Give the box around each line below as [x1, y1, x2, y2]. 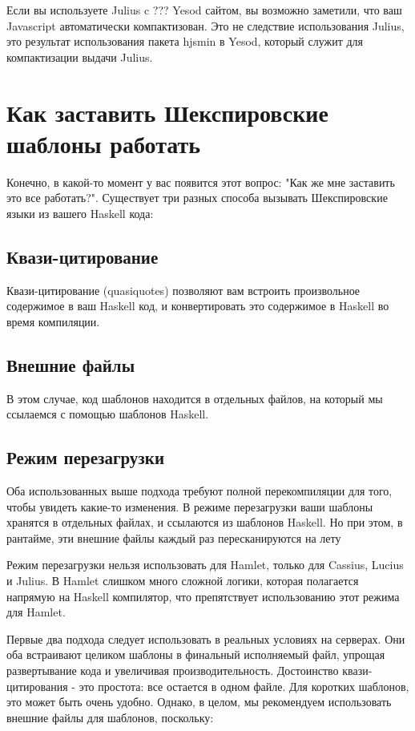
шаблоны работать [6, 127, 201, 160]
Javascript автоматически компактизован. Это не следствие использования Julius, [6, 17, 405, 34]
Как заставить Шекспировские [6, 95, 328, 128]
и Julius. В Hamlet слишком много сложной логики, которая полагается [6, 572, 359, 589]
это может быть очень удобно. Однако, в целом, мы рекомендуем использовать [6, 693, 392, 710]
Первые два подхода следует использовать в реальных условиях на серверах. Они [6, 630, 405, 647]
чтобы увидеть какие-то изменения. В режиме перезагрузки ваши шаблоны [6, 498, 373, 515]
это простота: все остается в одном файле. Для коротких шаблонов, [79, 677, 409, 694]
